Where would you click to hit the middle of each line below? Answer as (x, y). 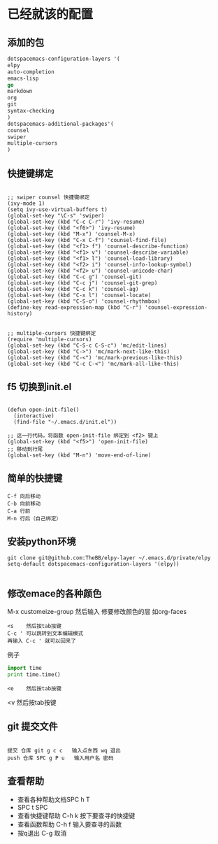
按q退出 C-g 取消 (42, 833)
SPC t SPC (32, 807)
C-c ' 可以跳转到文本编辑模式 (45, 634)
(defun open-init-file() (43, 410)
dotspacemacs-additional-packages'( (60, 124)
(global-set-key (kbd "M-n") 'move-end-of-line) (79, 455)
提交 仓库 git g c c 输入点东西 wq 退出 (64, 750)
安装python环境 (42, 542)
